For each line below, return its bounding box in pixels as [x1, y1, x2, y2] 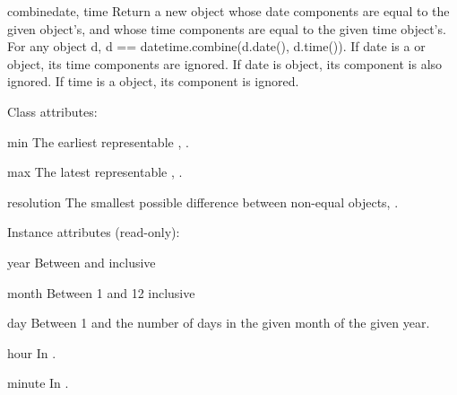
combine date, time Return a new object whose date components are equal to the [7, 2, 450, 20]
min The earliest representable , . [7, 132, 189, 151]
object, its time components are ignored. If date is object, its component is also [7, 54, 443, 73]
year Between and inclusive [7, 252, 156, 271]
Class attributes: [7, 101, 98, 120]
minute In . [7, 373, 69, 392]
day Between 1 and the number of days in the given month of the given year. [7, 313, 430, 332]
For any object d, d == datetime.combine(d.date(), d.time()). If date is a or [7, 37, 426, 56]
